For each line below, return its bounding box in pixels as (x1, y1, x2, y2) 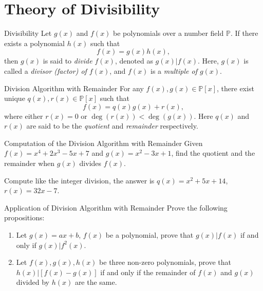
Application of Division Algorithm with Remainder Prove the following (4, 202, 228, 213)
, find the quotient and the (171, 148, 255, 158)
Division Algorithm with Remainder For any (4, 82, 144, 93)
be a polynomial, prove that (105, 230, 194, 240)
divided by (16, 277, 49, 287)
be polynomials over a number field (113, 28, 224, 38)
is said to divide (43, 55, 92, 66)
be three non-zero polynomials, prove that (99, 257, 231, 267)
